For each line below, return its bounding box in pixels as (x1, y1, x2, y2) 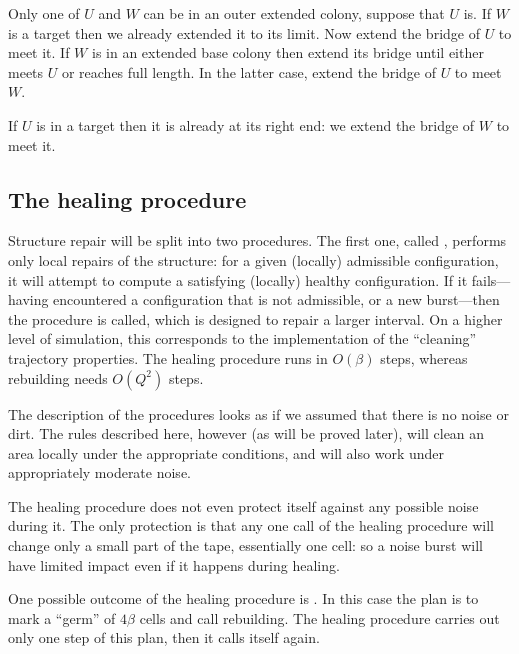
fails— (471, 269, 511, 290)
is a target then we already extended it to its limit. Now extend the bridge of (8, 22, 480, 43)
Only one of (8, 3, 80, 23)
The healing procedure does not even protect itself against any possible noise (8, 495, 479, 516)
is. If (463, 3, 491, 23)
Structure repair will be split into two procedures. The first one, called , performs (8, 230, 507, 251)
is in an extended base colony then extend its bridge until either (91, 42, 484, 63)
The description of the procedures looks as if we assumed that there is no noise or (8, 403, 509, 424)
